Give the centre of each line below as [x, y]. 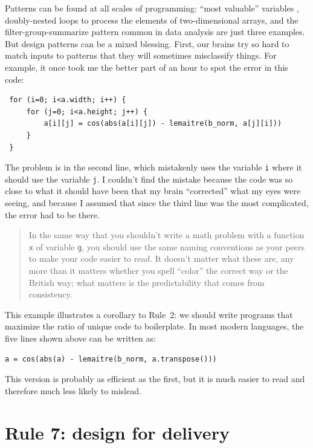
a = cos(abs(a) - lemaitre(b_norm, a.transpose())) [111, 359]
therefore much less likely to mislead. [73, 390]
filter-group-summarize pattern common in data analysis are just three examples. [155, 32]
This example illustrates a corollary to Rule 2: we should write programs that [149, 314]
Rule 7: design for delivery [117, 432]
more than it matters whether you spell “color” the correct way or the [158, 271]
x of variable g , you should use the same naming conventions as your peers [167, 246]
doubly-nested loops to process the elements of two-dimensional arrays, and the [152, 20]
